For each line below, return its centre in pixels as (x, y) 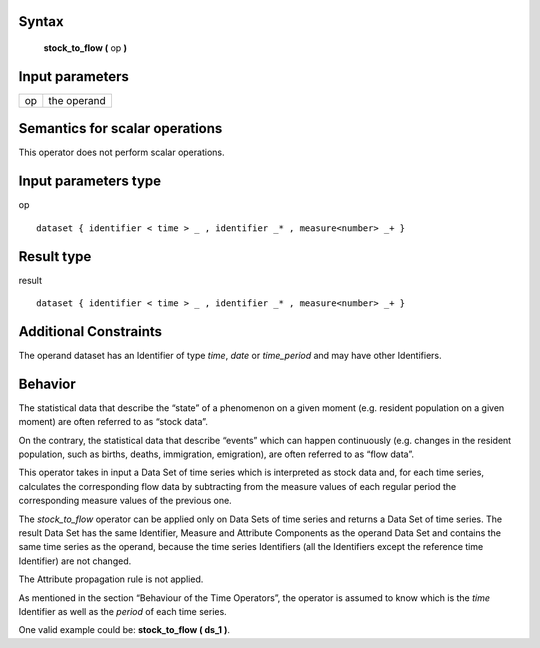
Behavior (47, 383)
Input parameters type (90, 181)
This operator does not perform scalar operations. (121, 152)
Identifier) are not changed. (75, 561)
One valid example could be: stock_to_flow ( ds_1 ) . (124, 630)
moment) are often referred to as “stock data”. (113, 422)
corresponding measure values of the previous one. (125, 501)
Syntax (41, 21)
